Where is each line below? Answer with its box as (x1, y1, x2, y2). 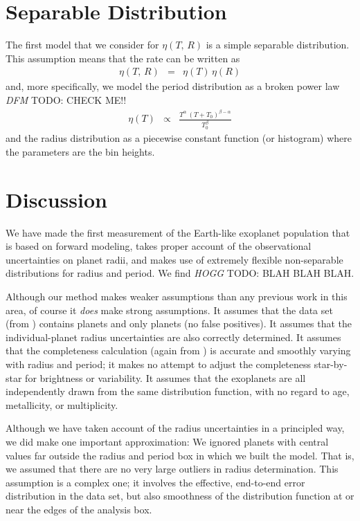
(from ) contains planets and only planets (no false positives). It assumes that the (6, 316, 352, 331)
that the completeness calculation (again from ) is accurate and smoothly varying (6, 343, 351, 358)
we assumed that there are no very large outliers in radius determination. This (6, 461, 339, 476)
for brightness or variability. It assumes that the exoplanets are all (25, 370, 306, 385)
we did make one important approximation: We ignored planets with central (6, 434, 329, 448)
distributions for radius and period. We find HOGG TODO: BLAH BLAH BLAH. (6, 266, 354, 280)
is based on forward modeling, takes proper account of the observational (6, 239, 312, 253)
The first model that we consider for (6, 37, 159, 52)
